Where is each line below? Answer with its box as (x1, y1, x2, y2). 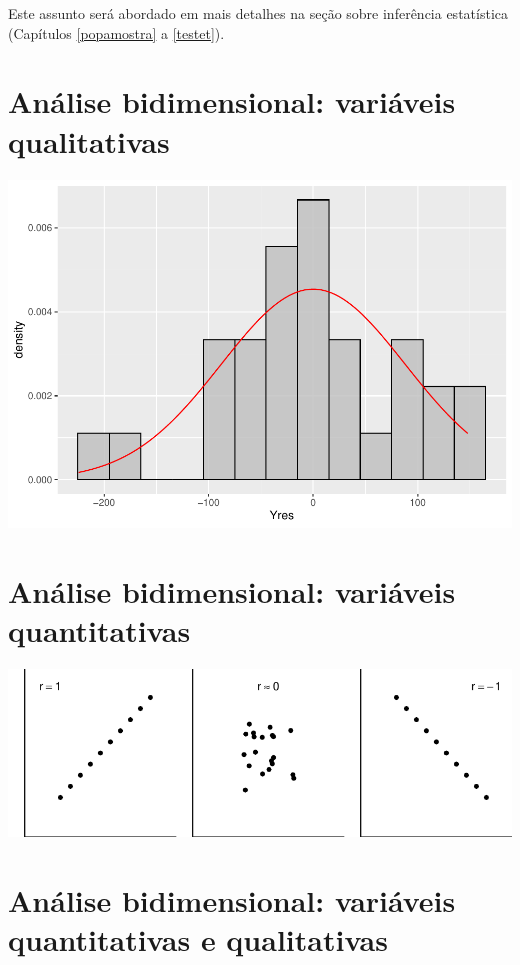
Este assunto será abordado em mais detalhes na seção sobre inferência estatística (8, 3, 508, 23)
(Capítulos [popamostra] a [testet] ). (8, 22, 225, 43)
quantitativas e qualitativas (8, 919, 388, 960)
